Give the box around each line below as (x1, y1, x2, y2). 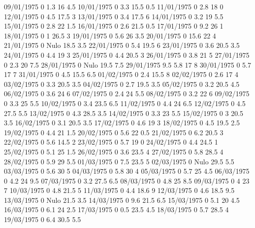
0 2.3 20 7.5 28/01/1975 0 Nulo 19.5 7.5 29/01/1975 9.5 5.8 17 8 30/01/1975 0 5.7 (4, 59, 252, 70)
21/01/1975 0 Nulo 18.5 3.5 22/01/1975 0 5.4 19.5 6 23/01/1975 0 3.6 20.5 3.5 (4, 40, 240, 50)
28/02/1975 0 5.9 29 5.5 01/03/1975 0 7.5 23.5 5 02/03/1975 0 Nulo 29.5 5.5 (4, 156, 234, 166)
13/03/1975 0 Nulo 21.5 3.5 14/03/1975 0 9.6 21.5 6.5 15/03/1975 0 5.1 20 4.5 (4, 194, 240, 205)
